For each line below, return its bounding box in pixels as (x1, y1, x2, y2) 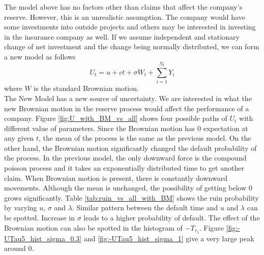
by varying (4, 202, 37, 213)
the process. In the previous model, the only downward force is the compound (4, 152, 247, 163)
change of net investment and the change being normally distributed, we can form (4, 41, 259, 52)
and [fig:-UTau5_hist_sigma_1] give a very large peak (83, 233, 254, 243)
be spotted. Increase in (4, 212, 75, 223)
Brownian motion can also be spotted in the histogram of (4, 222, 183, 233)
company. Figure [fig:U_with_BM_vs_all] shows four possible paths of (4, 113, 227, 123)
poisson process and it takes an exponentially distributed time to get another (4, 163, 244, 173)
